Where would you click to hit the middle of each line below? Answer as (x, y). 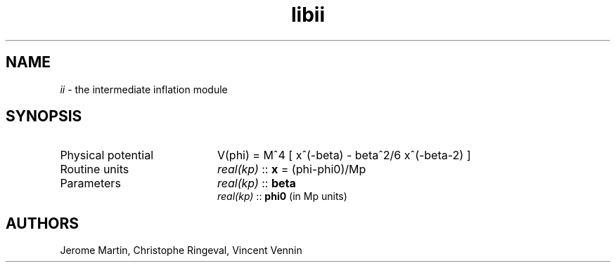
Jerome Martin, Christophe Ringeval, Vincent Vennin (181, 250)
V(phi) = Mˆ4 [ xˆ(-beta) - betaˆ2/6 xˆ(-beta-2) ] (344, 155)
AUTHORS (43, 223)
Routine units (95, 169)
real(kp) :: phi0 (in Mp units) (282, 196)
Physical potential (107, 155)
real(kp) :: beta (256, 183)
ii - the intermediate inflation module (144, 89)
